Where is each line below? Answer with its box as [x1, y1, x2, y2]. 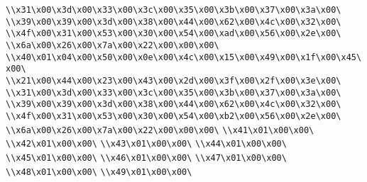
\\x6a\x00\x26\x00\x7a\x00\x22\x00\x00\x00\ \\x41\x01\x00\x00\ [6, 125, 314, 135]
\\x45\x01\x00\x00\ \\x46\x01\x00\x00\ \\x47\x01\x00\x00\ [6, 152, 287, 163]
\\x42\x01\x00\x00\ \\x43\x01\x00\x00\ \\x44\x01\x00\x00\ [6, 139, 287, 149]
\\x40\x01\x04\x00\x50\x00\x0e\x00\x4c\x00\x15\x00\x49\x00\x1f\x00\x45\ [6, 52, 362, 62]
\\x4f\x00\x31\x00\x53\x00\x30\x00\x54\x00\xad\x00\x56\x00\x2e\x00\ [6, 28, 341, 39]
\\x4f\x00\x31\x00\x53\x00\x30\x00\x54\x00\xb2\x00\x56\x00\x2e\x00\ [6, 110, 341, 121]
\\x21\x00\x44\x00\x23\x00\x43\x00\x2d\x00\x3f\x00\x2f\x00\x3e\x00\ [6, 75, 341, 86]
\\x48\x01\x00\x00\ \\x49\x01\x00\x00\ [6, 166, 192, 177]
